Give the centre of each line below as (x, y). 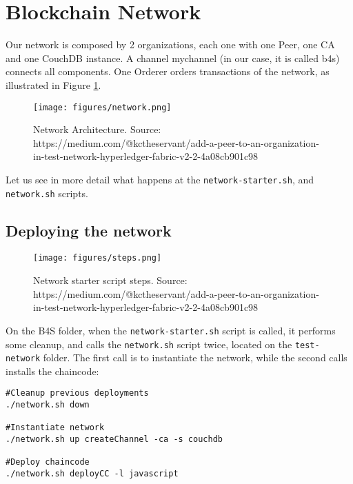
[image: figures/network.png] (102, 107)
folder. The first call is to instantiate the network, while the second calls (195, 357)
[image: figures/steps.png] (98, 258)
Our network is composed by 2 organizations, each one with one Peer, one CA (170, 44)
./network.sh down (48, 405)
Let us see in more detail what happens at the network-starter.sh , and (160, 179)
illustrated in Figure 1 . (53, 84)
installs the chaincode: (52, 371)
